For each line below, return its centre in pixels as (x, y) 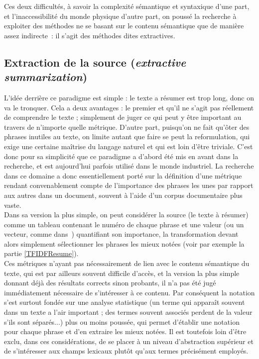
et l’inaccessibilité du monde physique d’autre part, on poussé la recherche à (120, 16)
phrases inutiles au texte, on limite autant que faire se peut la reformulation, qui (127, 136)
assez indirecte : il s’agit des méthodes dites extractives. (90, 35)
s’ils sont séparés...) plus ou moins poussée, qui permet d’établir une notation (122, 321)
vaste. (13, 205)
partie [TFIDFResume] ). (41, 253)
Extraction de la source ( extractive (95, 62)
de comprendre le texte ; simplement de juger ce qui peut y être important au (123, 117)
